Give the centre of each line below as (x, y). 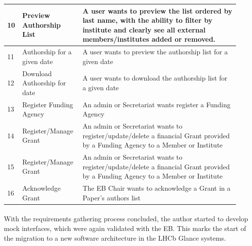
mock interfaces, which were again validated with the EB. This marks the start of (125, 228)
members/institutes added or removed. (149, 39)
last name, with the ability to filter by (148, 20)
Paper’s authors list (111, 197)
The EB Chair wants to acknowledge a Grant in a (157, 188)
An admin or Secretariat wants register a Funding (157, 104)
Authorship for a (47, 52)
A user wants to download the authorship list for (155, 78)
